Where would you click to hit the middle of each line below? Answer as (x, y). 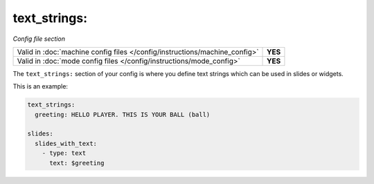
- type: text (64, 153)
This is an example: (41, 86)
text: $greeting (77, 163)
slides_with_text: (66, 143)
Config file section (39, 39)
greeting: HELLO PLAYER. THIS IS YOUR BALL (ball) (123, 114)
